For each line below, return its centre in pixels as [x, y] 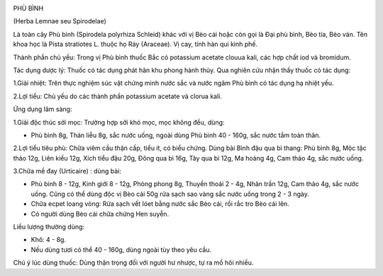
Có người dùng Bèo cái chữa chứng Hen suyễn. [100, 214]
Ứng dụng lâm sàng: [43, 109]
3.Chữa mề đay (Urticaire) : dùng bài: [67, 171]
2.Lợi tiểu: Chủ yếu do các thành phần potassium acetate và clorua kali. [118, 96]
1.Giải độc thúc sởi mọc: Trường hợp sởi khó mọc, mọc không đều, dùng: [119, 122]
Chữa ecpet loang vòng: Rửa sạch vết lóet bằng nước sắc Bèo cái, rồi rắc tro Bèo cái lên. [160, 204]
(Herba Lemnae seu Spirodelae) [60, 21]
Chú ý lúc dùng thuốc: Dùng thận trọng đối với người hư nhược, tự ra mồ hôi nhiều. [133, 263]
